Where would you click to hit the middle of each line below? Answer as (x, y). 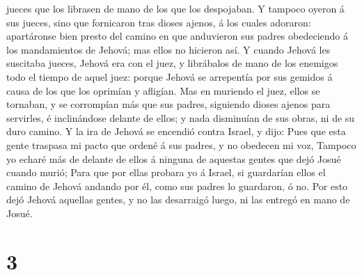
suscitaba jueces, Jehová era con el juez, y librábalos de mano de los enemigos (172, 63)
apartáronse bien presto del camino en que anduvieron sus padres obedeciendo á (177, 36)
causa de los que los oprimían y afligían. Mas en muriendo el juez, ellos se (163, 90)
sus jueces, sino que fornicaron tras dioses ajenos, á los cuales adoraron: (159, 22)
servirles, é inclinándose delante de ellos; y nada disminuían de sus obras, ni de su (181, 117)
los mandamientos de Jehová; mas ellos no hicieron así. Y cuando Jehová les (168, 49)
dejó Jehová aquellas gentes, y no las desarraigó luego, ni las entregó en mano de (178, 199)
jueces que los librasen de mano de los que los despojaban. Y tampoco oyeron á (175, 8)
